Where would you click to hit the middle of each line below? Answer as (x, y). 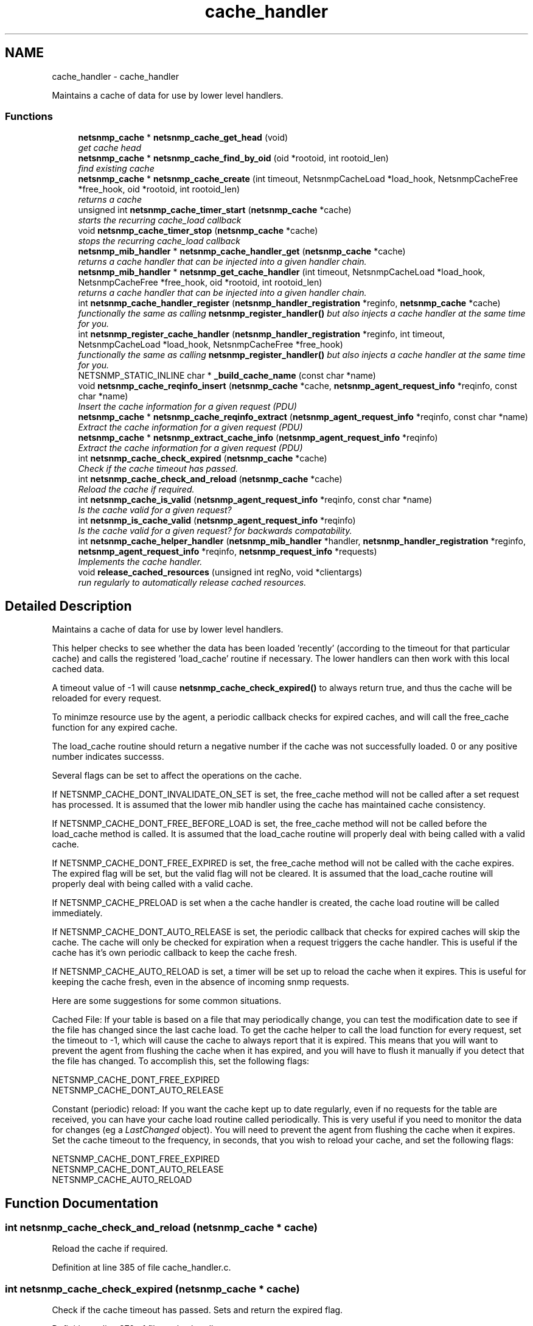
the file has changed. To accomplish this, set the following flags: (181, 1061)
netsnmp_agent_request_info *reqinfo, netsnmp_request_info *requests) (228, 552)
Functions (29, 116)
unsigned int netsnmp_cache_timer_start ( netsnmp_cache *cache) (215, 210)
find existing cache (116, 169)
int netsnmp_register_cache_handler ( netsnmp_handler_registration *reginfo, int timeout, (262, 334)
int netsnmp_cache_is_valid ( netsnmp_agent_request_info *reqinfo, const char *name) (255, 500)
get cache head (110, 148)
